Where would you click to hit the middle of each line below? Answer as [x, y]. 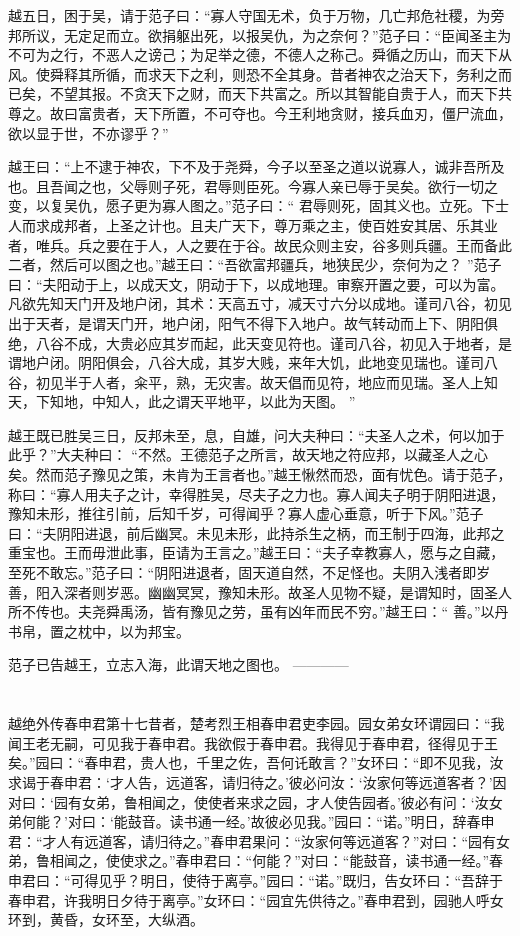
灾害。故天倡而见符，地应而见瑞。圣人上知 [357, 381]
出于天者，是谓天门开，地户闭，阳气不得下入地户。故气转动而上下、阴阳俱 [253, 322]
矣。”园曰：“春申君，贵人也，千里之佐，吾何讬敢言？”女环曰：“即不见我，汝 [256, 762]
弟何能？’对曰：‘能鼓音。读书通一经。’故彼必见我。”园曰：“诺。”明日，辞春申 [251, 821]
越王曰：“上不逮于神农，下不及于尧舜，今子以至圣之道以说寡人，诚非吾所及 [256, 166]
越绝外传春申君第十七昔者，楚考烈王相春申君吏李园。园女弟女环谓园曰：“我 [256, 723]
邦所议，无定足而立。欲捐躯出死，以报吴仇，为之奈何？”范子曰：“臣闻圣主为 [260, 34]
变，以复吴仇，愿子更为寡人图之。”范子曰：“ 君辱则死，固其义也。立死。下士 [258, 205]
